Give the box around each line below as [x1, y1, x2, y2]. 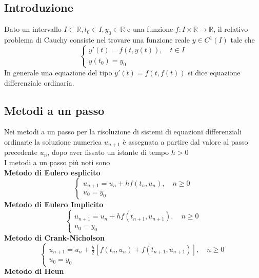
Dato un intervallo [4, 24, 62, 34]
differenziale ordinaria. [4, 77, 74, 88]
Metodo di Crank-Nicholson [4, 232, 105, 243]
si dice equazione [188, 67, 241, 77]
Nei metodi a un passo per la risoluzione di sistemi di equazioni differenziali [4, 126, 242, 137]
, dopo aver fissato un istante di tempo [47, 147, 169, 157]
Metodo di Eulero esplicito [4, 167, 101, 177]
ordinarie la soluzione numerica [4, 136, 102, 147]
